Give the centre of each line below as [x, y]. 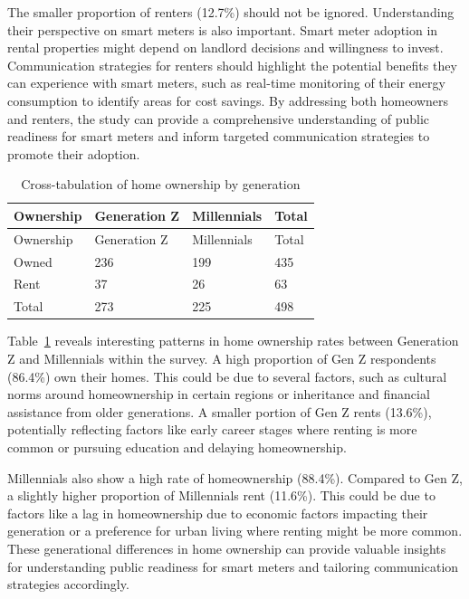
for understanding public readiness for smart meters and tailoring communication [233, 566]
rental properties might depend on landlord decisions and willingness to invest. [225, 48]
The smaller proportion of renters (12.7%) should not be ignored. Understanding [231, 12]
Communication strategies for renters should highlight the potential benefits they [232, 65]
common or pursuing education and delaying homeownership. [177, 447]
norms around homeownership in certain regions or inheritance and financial [219, 394]
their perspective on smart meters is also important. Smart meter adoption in [223, 29]
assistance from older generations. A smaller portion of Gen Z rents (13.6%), [220, 411]
